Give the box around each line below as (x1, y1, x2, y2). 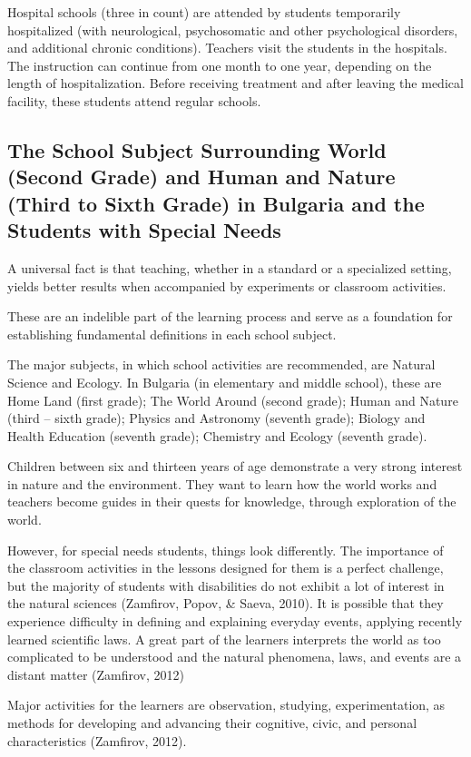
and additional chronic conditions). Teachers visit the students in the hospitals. (7, 38, 447, 57)
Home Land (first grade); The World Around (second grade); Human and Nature (7, 390, 458, 409)
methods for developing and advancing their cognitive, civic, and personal (7, 713, 417, 732)
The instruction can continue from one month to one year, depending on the (7, 55, 432, 74)
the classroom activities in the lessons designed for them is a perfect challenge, (7, 558, 444, 577)
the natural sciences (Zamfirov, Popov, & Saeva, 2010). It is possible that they (7, 594, 444, 613)
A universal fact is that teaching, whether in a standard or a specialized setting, (7, 258, 452, 277)
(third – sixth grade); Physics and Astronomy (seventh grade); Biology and (7, 408, 426, 428)
